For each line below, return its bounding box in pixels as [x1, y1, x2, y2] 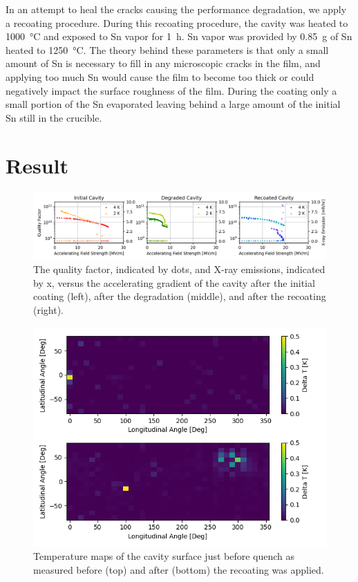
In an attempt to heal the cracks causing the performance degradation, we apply [6, 2, 347, 16]
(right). [33, 302, 64, 317]
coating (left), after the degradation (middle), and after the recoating [33, 289, 326, 303]
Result [6, 151, 68, 179]
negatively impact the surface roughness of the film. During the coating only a [6, 83, 337, 97]
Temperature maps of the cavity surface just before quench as [33, 549, 295, 563]
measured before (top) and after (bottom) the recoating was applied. [33, 562, 324, 576]
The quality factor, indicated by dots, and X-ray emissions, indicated [33, 262, 326, 276]
